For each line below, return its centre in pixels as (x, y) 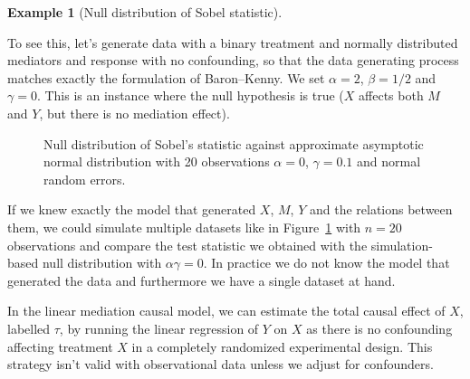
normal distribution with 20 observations (157, 161)
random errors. (85, 179)
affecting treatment (60, 346)
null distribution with (102, 263)
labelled (29, 328)
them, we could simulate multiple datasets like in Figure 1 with (184, 227)
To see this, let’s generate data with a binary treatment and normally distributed (233, 42)
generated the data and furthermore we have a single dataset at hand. (201, 280)
